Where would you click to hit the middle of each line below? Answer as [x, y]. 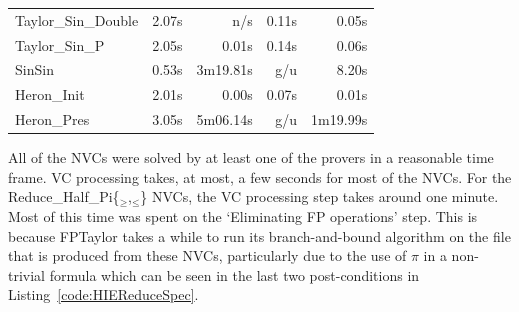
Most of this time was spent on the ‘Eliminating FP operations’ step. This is [243, 216]
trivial [27, 274]
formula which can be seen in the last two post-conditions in [234, 274]
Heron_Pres [52, 119]
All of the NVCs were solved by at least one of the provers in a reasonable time [251, 157]
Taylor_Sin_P [60, 44]
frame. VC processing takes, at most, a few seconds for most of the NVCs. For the [260, 176]
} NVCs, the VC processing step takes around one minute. [319, 196]
